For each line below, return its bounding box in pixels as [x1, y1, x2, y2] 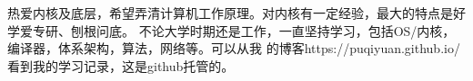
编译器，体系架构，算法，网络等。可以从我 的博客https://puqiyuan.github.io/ [7, 39, 460, 58]
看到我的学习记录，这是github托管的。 [7, 56, 235, 75]
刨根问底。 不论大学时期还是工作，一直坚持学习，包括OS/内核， [70, 21, 456, 40]
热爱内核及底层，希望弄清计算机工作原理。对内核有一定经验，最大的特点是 [7, 4, 453, 22]
